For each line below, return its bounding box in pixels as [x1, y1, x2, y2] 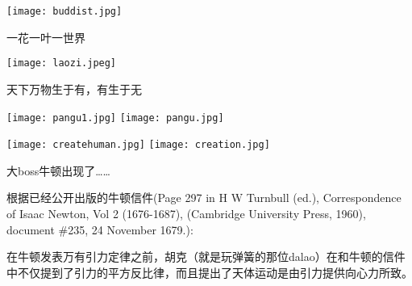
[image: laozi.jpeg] [6, 57, 117, 69]
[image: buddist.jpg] [6, 6, 123, 17]
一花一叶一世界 [6, 28, 85, 45]
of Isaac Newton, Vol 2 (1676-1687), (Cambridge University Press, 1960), [6, 205, 366, 221]
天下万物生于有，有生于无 [6, 80, 142, 97]
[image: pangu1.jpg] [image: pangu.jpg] [6, 111, 224, 124]
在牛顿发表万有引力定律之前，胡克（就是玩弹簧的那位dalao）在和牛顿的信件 [6, 248, 406, 265]
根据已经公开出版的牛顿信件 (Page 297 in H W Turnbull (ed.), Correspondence [6, 189, 402, 206]
